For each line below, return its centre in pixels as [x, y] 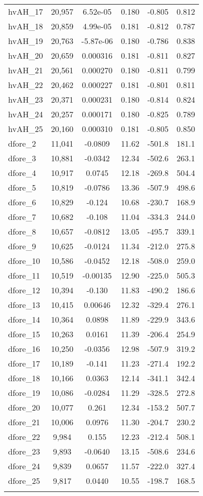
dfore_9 [22, 246]
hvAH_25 [26, 129]
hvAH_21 [26, 70]
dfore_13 [24, 305]
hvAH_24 [26, 114]
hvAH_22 [26, 85]
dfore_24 [24, 466]
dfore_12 [24, 290]
